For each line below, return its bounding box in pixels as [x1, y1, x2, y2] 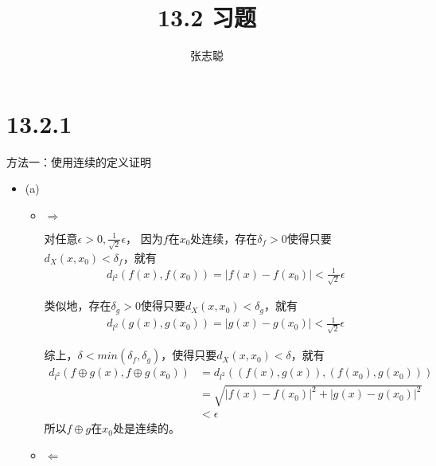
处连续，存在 [190, 229, 258, 246]
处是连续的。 [112, 420, 180, 437]
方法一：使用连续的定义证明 [6, 153, 151, 170]
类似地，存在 [44, 297, 111, 314]
